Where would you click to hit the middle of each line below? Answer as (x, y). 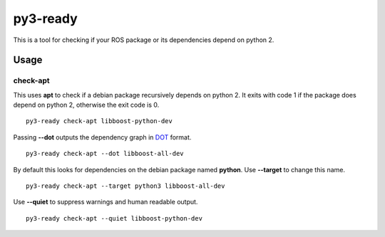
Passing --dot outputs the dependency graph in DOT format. (102, 137)
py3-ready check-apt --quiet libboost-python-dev (114, 218)
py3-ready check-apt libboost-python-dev (99, 121)
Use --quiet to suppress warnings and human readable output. (106, 202)
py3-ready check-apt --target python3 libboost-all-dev (125, 186)
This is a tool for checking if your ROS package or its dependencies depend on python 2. (144, 40)
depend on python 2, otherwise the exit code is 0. (86, 105)
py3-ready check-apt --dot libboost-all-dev (105, 154)
